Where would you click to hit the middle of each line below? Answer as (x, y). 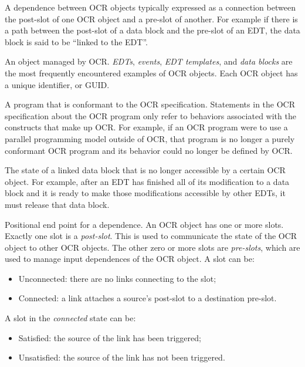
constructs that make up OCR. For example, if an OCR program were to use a (146, 127)
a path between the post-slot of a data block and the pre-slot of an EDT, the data (152, 30)
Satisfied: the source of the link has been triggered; (110, 337)
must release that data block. (57, 204)
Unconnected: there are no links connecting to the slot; (117, 278)
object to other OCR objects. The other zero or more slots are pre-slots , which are (152, 247)
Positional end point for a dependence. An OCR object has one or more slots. (144, 224)
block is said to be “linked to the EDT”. (76, 41)
